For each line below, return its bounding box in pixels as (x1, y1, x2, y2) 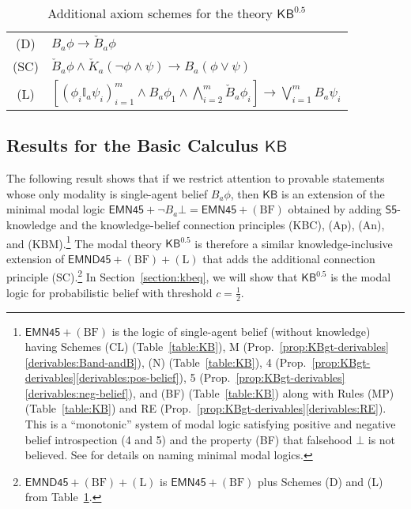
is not (368, 431, 396, 447)
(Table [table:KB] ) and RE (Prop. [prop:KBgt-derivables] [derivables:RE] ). (25, 400, 386, 417)
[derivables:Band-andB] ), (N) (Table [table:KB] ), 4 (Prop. (25, 353, 307, 370)
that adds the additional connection (202, 250, 375, 266)
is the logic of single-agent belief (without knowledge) (111, 322, 371, 339)
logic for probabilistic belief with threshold (6, 284, 213, 300)
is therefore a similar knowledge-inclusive (194, 235, 393, 251)
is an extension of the (281, 185, 385, 202)
